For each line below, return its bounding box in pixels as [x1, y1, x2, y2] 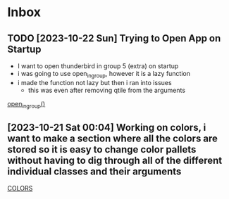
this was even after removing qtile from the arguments [27, 86, 185, 94]
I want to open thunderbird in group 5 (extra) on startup [17, 62, 179, 70]
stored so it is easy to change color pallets [7, 143, 197, 155]
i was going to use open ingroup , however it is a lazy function [17, 70, 190, 79]
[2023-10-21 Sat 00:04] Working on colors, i [7, 121, 206, 134]
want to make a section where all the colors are [7, 132, 218, 144]
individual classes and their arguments [7, 165, 182, 177]
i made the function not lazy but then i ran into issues [17, 78, 172, 86]
